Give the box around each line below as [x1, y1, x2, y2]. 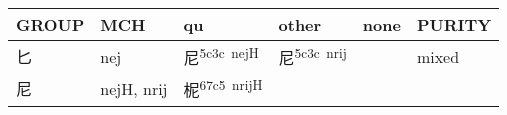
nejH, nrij [100, 76, 168, 100]
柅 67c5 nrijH [183, 75, 263, 102]
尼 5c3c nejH [183, 43, 259, 70]
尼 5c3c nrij [278, 43, 347, 70]
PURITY [416, 13, 492, 36]
